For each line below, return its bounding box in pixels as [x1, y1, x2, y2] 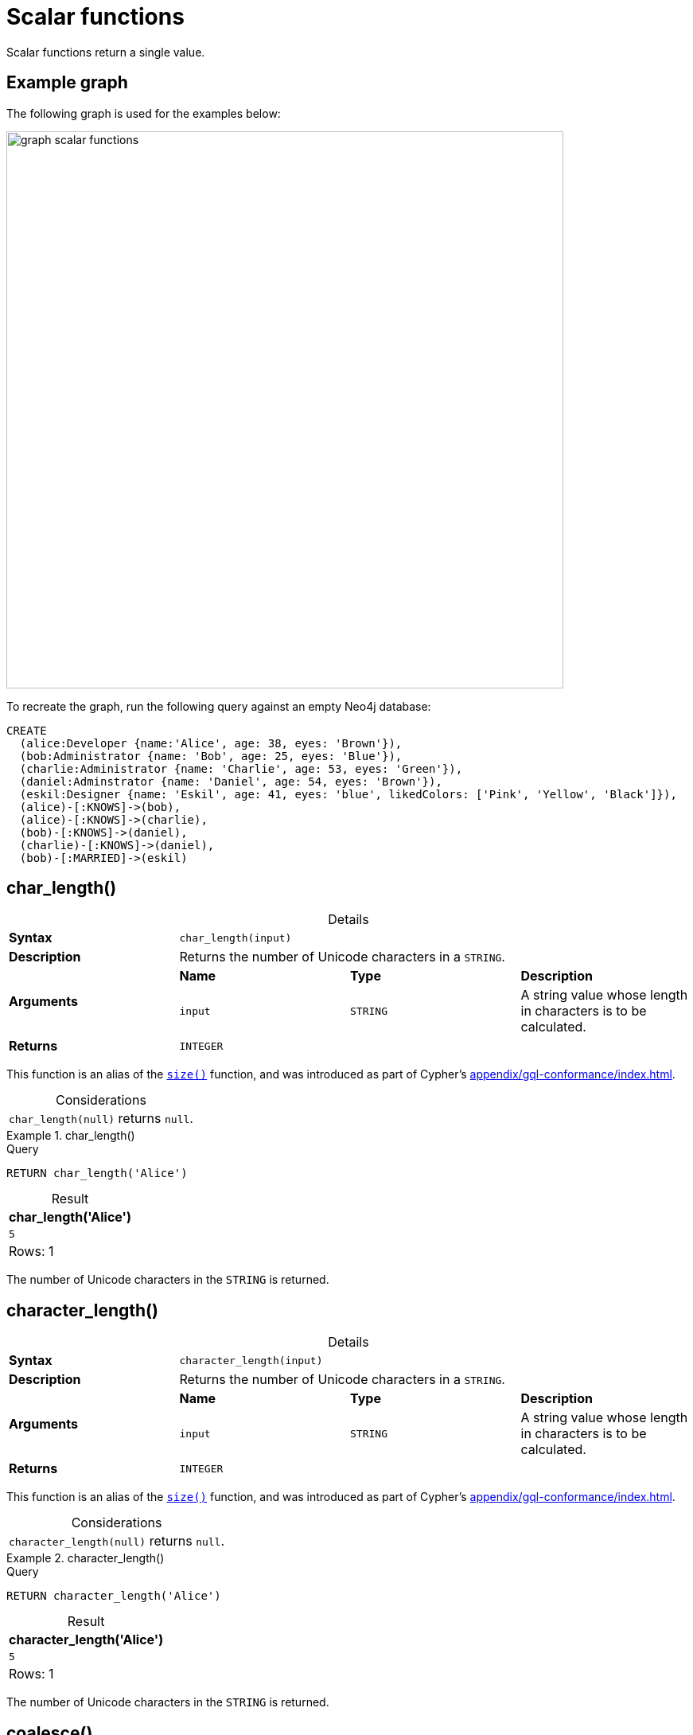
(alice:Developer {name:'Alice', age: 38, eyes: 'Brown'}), [19, 736, 403, 750]
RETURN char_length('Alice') [6, 1167, 188, 1180]
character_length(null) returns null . [9, 1533, 225, 1550]
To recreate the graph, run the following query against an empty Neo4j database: [6, 699, 431, 713]
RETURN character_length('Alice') [6, 1589, 221, 1603]
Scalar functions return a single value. [6, 45, 205, 59]
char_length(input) [179, 931, 292, 944]
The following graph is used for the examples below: [6, 106, 281, 120]
